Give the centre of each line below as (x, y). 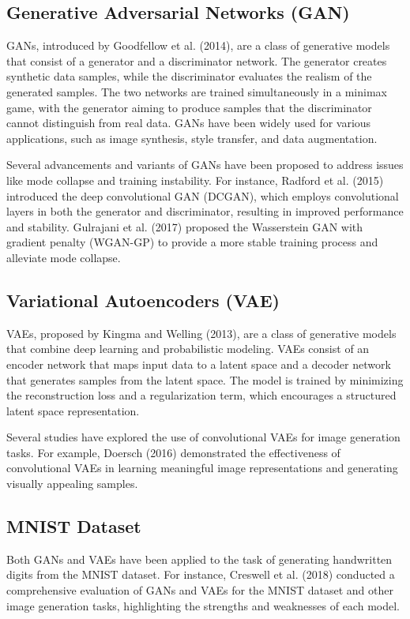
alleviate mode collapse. (64, 257)
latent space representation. (73, 410)
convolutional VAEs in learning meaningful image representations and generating (202, 468)
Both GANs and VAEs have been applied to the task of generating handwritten (199, 559)
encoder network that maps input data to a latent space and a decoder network (199, 364)
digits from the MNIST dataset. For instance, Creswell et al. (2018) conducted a (201, 574)
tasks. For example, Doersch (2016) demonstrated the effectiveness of (173, 452)
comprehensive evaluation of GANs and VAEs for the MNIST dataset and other (200, 590)
